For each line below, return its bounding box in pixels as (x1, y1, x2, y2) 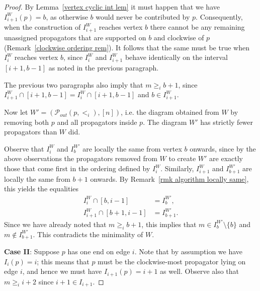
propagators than (4, 126, 57, 137)
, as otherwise (46, 11, 88, 22)
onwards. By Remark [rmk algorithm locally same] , (90, 173, 249, 184)
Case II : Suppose (4, 246, 60, 257)
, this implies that (141, 219, 197, 229)
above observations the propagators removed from (4, 153, 157, 164)
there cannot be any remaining (150, 22, 245, 32)
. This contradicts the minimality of (33, 229, 143, 239)
